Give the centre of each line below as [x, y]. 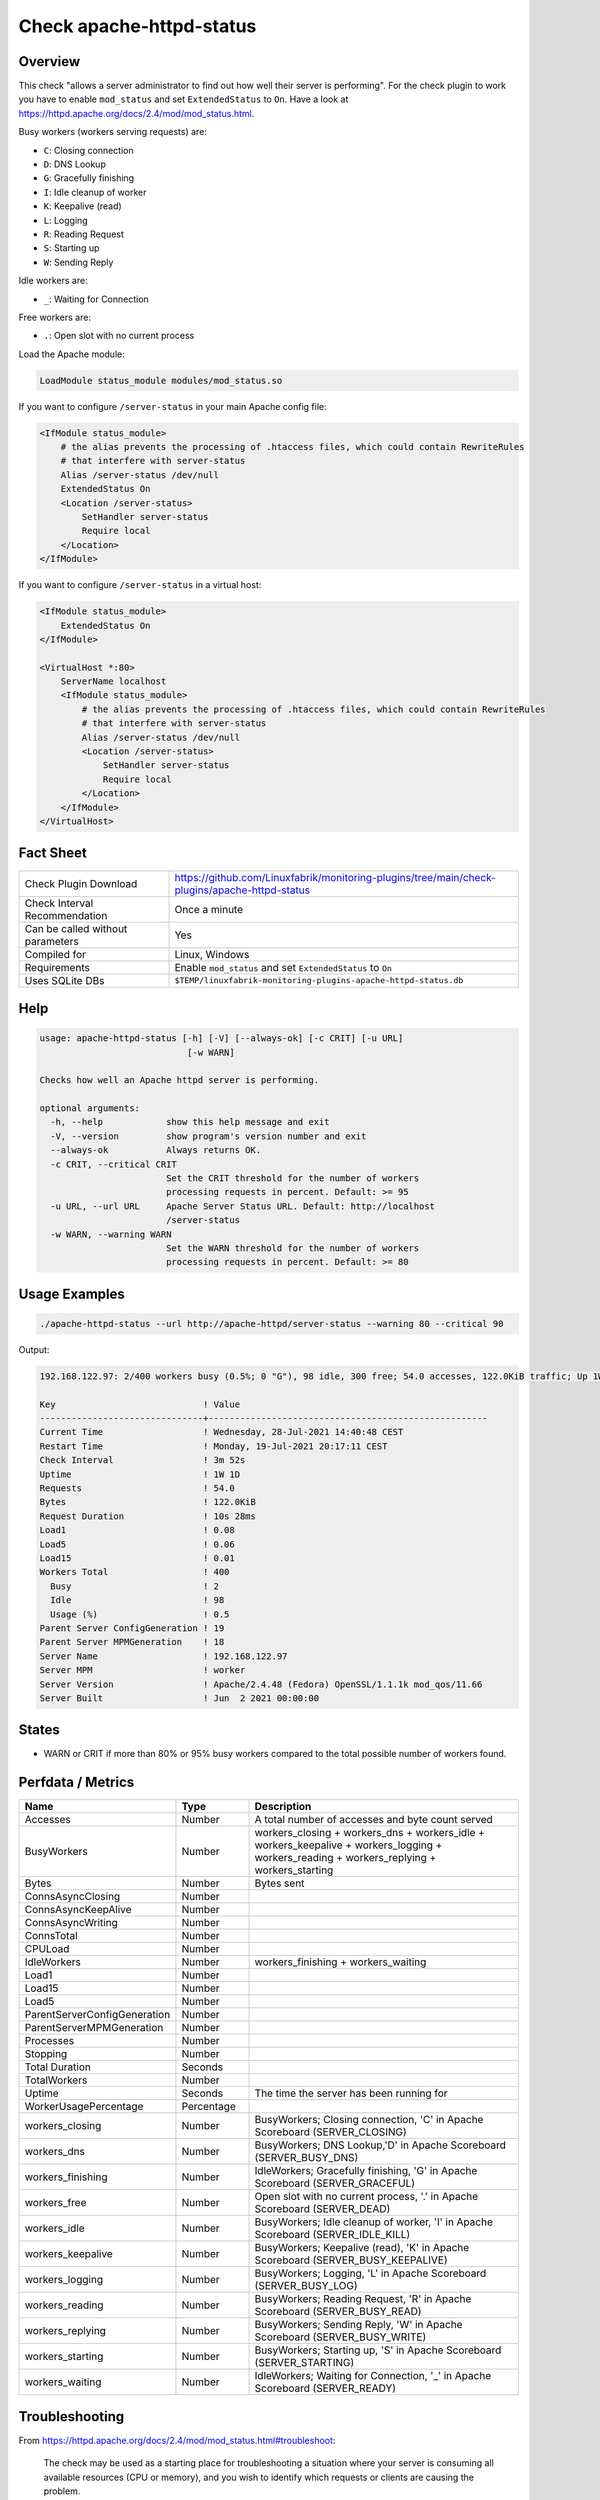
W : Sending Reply [78, 262]
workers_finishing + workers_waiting [340, 1962]
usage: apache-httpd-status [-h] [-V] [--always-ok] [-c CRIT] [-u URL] [221, 1038]
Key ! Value [139, 1404]
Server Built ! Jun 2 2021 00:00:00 [179, 1698]
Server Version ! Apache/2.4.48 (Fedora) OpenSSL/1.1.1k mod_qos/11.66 [261, 1684]
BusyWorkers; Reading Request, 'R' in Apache [363, 2299]
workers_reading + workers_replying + [345, 1858]
